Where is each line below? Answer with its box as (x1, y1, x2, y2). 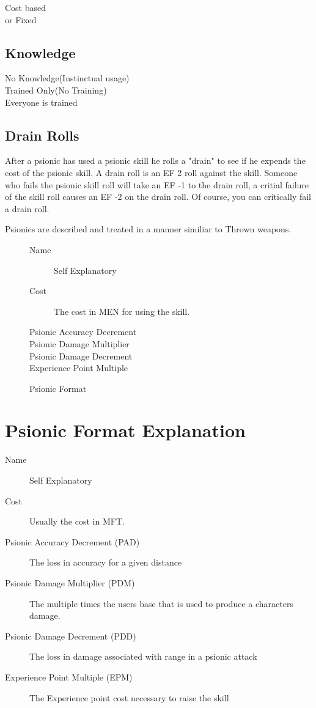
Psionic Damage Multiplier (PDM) (5, 576, 135, 589)
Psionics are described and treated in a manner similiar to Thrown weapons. (5, 223, 292, 235)
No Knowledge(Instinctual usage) (5, 72, 130, 84)
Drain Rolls (5, 125, 79, 144)
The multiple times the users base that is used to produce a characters (29, 597, 293, 610)
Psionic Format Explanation (5, 418, 246, 443)
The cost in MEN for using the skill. (54, 304, 190, 317)
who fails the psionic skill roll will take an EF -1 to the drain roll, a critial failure (5, 178, 309, 191)
